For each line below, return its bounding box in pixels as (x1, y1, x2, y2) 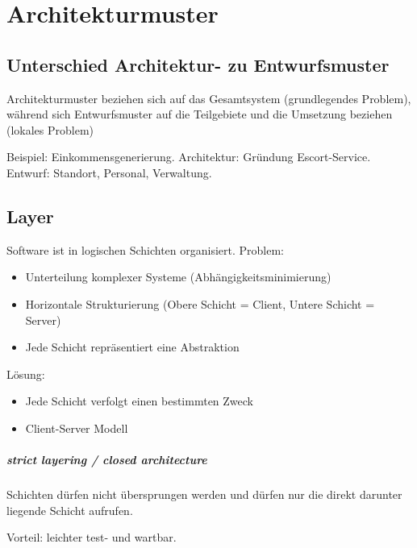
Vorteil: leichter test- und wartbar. (6, 529, 177, 546)
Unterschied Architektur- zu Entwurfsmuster (6, 52, 390, 77)
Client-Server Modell (25, 419, 128, 436)
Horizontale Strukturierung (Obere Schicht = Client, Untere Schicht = (25, 295, 375, 312)
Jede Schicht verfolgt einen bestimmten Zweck (25, 392, 254, 409)
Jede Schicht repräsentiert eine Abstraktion (25, 338, 240, 355)
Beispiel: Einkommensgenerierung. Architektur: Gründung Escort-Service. (6, 148, 371, 165)
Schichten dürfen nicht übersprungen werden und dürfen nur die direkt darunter (6, 486, 402, 503)
